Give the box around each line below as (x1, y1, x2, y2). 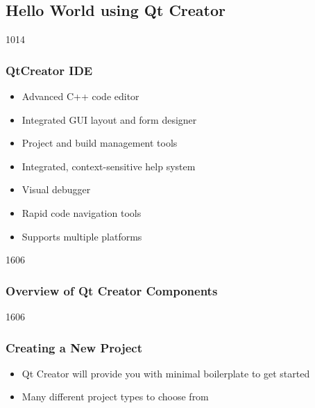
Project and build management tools (22, 136, 178, 150)
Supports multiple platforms (22, 229, 142, 243)
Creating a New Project (6, 338, 142, 356)
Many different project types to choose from (22, 389, 209, 404)
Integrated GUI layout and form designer (22, 112, 197, 127)
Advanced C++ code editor (22, 89, 139, 104)
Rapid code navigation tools (22, 205, 142, 220)
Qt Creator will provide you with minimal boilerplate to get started (22, 366, 310, 380)
